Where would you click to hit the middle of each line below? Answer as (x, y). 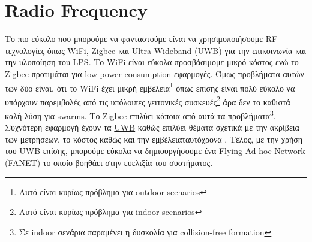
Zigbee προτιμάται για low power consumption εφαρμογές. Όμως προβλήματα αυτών (154, 73)
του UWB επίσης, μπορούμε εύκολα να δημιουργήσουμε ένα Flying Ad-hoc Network (155, 151)
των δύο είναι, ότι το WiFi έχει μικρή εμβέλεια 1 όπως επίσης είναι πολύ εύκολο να (150, 87)
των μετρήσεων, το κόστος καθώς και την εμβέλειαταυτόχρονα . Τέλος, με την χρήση (154, 139)
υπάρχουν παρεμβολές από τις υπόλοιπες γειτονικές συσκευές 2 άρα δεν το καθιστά (148, 101)
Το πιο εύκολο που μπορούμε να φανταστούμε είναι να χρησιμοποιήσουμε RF (141, 39)
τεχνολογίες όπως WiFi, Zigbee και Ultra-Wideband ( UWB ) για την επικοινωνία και (156, 50)
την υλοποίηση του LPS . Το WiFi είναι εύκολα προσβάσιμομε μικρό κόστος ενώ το (152, 62)
